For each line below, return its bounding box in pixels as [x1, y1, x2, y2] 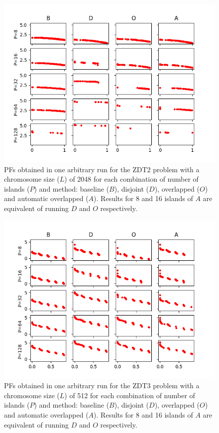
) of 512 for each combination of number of [64, 390, 195, 400]
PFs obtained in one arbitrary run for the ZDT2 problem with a [4, 164, 200, 174]
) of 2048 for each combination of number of [64, 174, 199, 184]
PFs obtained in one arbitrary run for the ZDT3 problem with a [4, 380, 200, 391]
